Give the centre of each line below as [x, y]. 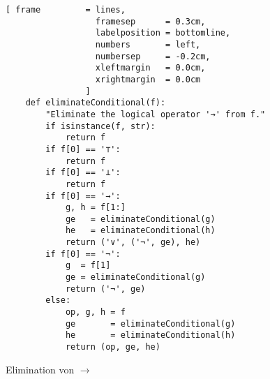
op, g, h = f [95, 312]
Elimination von [40, 369]
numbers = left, [148, 44]
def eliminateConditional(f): [96, 103]
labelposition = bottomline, [163, 33]
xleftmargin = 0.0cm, [150, 68]
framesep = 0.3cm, [150, 21]
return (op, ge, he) [113, 347]
